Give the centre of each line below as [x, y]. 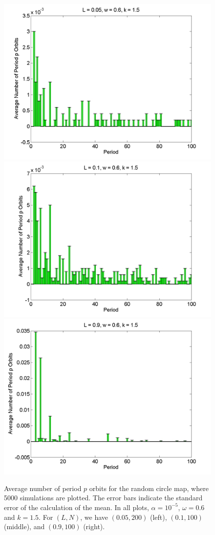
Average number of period [43, 488]
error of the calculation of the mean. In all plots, [76, 507]
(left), [158, 517]
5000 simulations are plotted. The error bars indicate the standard [103, 498]
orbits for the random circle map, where [149, 488]
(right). [94, 526]
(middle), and [24, 526]
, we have [94, 517]
